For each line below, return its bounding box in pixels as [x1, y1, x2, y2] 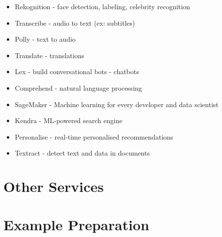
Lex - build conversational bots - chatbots [15, 66, 139, 77]
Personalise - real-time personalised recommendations [15, 131, 174, 142]
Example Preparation [3, 214, 149, 234]
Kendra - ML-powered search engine [15, 115, 123, 126]
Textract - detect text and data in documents [15, 148, 150, 158]
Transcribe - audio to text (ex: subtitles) [15, 17, 135, 28]
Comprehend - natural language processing [15, 82, 142, 93]
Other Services [3, 176, 104, 196]
